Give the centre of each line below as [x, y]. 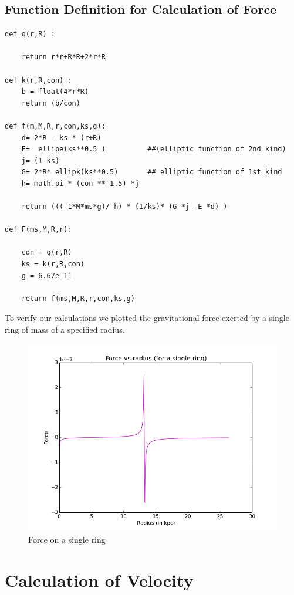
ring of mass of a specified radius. [65, 329]
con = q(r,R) [47, 253]
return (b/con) [51, 103]
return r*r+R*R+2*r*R [63, 57]
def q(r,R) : [30, 34]
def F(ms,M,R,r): [38, 230]
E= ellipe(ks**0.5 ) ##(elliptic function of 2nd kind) [154, 149]
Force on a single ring [67, 539]
